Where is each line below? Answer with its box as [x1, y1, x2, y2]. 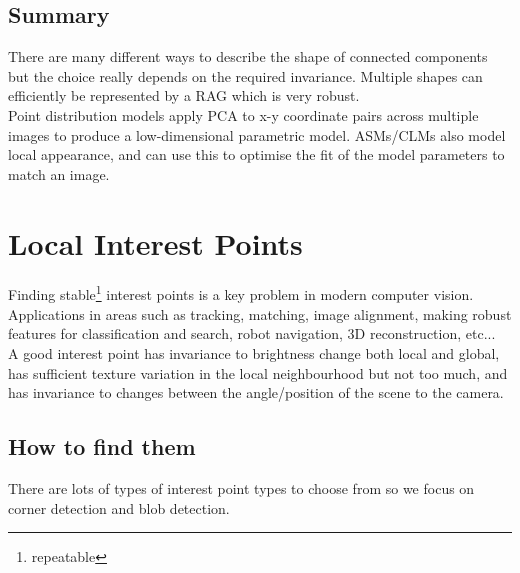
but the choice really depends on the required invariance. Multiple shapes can [8, 65, 483, 86]
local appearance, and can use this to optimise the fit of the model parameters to [8, 144, 505, 165]
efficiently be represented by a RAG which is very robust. [8, 85, 360, 106]
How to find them [8, 431, 196, 462]
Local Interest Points [8, 222, 303, 263]
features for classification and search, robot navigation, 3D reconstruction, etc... [8, 323, 496, 344]
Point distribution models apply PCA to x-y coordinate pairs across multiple [8, 104, 479, 125]
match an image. [8, 163, 110, 184]
